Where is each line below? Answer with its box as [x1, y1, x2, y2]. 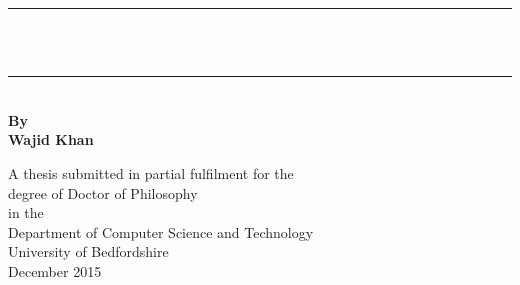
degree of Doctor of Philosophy [8, 182, 198, 203]
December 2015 [8, 260, 102, 281]
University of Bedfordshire [8, 241, 169, 262]
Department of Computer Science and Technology [8, 221, 314, 242]
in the [8, 202, 44, 223]
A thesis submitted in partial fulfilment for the [8, 162, 294, 183]
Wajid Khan [8, 129, 94, 150]
